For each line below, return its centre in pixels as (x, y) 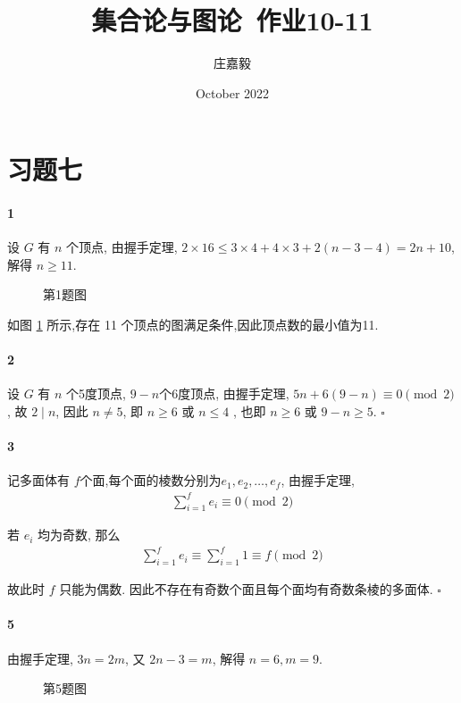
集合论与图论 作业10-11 (232, 20)
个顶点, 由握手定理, (122, 247)
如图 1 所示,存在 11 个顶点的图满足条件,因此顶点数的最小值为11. (193, 325)
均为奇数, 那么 (79, 535)
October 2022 (232, 92)
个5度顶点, (96, 393)
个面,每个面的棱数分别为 (151, 480)
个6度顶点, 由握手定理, (224, 393)
